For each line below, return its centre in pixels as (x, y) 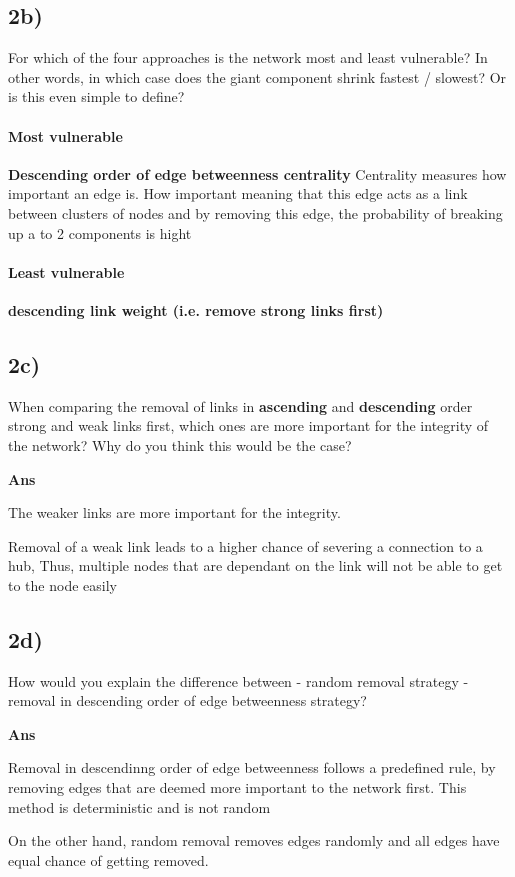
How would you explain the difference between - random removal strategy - (238, 680)
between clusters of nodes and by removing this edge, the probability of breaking (255, 212)
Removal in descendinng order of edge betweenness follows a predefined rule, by (252, 767)
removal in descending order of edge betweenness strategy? (187, 700)
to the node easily (62, 584)
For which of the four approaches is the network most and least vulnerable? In (248, 57)
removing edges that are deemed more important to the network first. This (237, 787)
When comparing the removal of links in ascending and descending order (240, 405)
